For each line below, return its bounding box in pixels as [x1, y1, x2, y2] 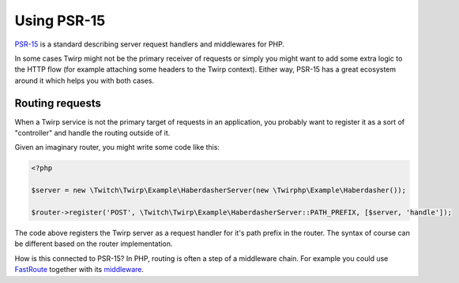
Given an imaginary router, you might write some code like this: [14, 143, 220, 152]
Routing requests [14, 96, 102, 110]
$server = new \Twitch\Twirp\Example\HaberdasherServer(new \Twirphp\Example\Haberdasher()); [31, 186, 407, 195]
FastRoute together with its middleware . [14, 265, 145, 274]
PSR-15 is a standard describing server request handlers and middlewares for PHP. [14, 39, 284, 49]
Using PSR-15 [14, 12, 106, 29]
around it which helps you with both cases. [14, 76, 154, 85]
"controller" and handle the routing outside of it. [14, 128, 171, 138]
